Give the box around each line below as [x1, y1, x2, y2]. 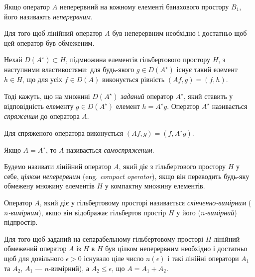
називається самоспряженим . [66, 144, 154, 155]
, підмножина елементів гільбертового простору [65, 54, 211, 65]
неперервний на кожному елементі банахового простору [59, 1, 229, 11]
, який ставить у [183, 91, 233, 101]
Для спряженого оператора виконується [4, 127, 124, 138]
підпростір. [4, 217, 38, 227]
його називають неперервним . [4, 11, 93, 21]
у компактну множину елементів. [105, 181, 205, 191]
